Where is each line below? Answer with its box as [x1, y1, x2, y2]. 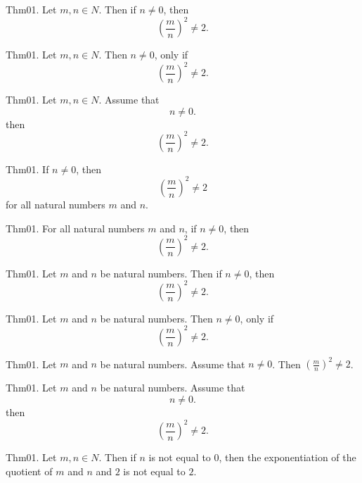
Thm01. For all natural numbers [6, 220, 145, 235]
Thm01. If [6, 161, 49, 176]
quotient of [6, 463, 53, 478]
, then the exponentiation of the [219, 450, 356, 465]
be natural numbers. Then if [100, 265, 222, 280]
